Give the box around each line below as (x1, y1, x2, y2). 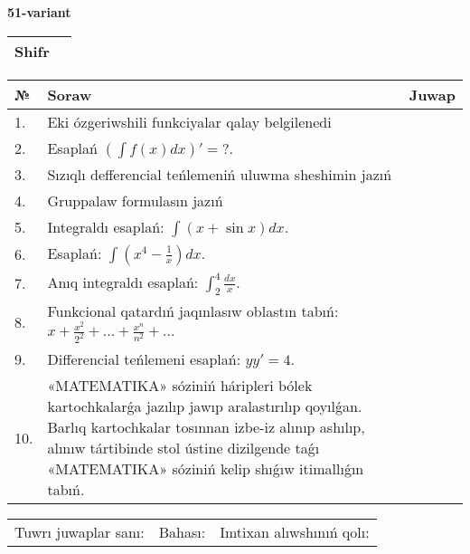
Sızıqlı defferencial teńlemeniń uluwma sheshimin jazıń (47, 163, 392, 185)
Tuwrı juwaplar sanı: (14, 521, 145, 543)
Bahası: (158, 521, 206, 543)
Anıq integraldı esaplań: (47, 271, 199, 292)
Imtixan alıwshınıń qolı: (220, 521, 370, 543)
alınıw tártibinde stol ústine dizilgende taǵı (47, 437, 320, 459)
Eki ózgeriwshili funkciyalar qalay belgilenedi (47, 110, 332, 132)
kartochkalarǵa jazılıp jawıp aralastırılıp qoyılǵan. (47, 396, 362, 417)
